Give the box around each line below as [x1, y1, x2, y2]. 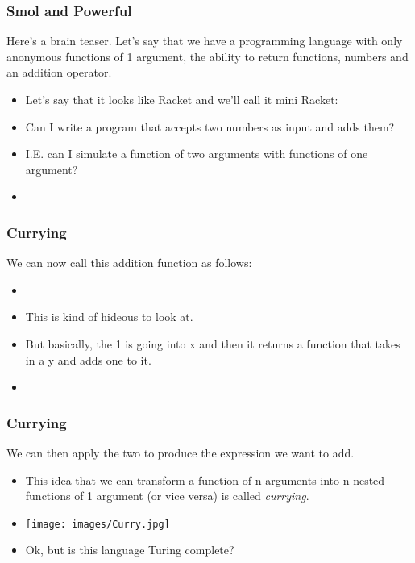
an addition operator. [6, 64, 112, 81]
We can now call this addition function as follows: [6, 254, 252, 271]
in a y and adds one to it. [25, 351, 151, 368]
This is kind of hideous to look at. [25, 308, 193, 325]
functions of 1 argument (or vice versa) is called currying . [25, 487, 309, 504]
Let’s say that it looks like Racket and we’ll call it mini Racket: [25, 91, 338, 107]
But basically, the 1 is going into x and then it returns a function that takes [25, 335, 400, 352]
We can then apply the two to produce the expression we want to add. [6, 444, 355, 461]
